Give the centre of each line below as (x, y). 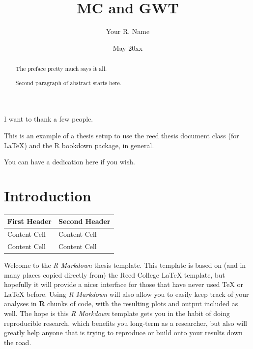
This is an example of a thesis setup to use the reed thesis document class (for (122, 135)
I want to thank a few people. (49, 119)
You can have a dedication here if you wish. (70, 162)
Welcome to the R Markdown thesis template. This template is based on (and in (125, 265)
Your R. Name (128, 31)
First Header (29, 221)
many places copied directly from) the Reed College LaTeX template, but (115, 274)
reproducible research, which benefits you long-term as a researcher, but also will (126, 323)
